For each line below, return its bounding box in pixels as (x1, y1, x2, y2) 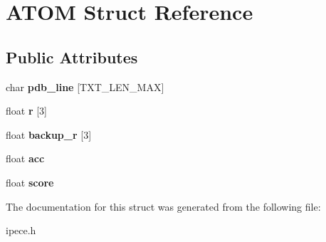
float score (6, 174, 54, 189)
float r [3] (6, 103, 47, 118)
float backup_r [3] (6, 127, 92, 142)
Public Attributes (6, 46, 138, 68)
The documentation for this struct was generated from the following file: (6, 199, 321, 214)
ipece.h (6, 223, 36, 238)
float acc (6, 151, 45, 166)
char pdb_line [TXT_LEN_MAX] (6, 79, 164, 94)
